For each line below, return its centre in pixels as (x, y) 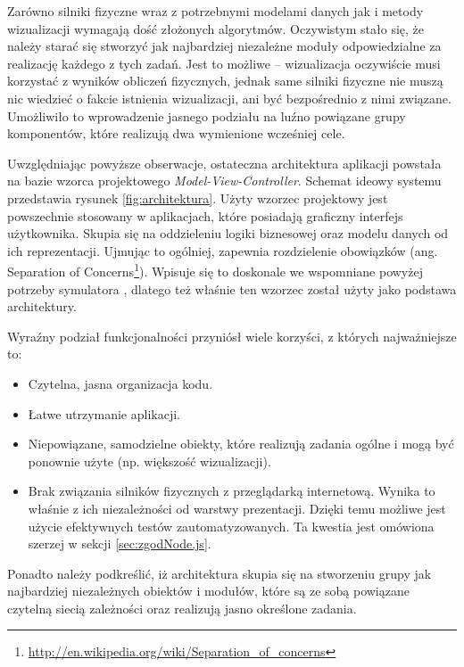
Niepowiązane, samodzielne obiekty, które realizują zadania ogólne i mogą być (241, 444)
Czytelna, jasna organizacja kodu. (120, 383)
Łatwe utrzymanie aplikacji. (104, 413)
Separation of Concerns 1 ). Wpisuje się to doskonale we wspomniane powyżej (215, 270)
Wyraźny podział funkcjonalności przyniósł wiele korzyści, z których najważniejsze (232, 336)
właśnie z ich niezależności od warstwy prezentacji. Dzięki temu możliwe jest (237, 508)
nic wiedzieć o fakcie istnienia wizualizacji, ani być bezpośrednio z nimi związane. (229, 98)
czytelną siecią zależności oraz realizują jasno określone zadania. (182, 608)
